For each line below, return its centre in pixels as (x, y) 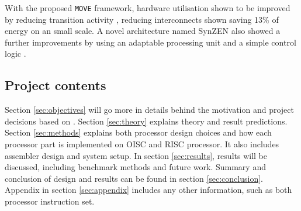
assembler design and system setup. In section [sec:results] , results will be (136, 155)
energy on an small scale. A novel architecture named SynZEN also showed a (143, 31)
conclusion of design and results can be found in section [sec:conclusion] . (134, 178)
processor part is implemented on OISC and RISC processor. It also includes (142, 144)
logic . (15, 53)
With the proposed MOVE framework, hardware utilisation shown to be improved (148, 8)
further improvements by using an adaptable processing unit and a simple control (150, 42)
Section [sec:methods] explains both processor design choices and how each (138, 132)
